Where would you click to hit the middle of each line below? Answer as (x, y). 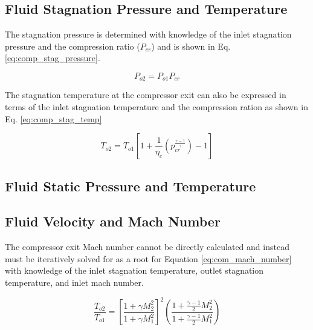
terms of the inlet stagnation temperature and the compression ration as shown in (156, 107)
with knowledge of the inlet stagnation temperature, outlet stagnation (134, 270)
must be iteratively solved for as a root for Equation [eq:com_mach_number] (148, 258)
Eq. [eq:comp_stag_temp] (53, 118)
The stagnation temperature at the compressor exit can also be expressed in (146, 95)
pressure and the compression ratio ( (73, 46)
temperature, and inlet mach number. (74, 282)
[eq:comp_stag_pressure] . (53, 58)
